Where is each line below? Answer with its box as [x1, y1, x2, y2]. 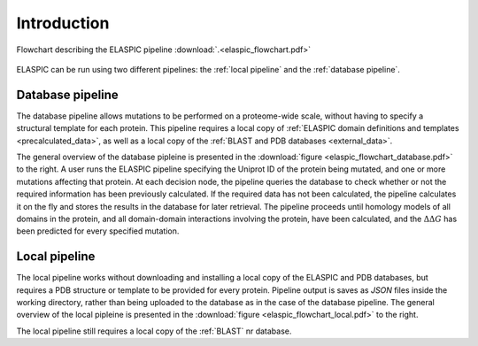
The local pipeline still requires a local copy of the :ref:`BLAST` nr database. [16, 326, 292, 336]
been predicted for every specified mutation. [16, 226, 180, 236]
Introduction [16, 13, 110, 33]
